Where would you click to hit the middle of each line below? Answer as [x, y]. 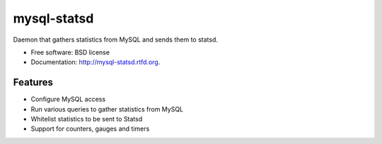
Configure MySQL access [68, 100]
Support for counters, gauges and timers [90, 129]
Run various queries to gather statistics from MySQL [107, 109]
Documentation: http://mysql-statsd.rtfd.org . [95, 62]
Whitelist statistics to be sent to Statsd [87, 119]
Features [33, 82]
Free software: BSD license [70, 52]
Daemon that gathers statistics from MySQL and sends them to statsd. [116, 40]
